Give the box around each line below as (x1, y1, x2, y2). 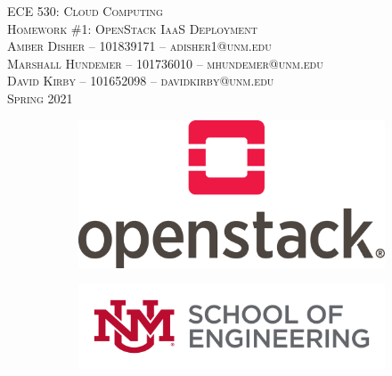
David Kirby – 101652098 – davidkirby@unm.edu (7, 71, 274, 90)
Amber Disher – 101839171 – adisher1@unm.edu (7, 37, 272, 55)
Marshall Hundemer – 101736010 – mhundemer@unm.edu (7, 53, 323, 72)
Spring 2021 (7, 88, 73, 107)
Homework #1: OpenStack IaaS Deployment (7, 19, 257, 37)
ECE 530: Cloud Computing (7, 2, 163, 20)
